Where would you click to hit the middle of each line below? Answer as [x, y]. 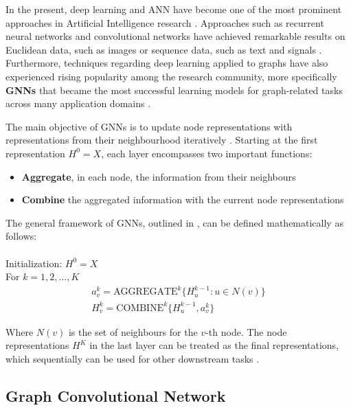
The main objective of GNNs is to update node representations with [149, 126]
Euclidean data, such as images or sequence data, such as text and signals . [164, 49]
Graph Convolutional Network [116, 395]
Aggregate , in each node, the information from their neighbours [159, 176]
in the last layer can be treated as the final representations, [214, 345]
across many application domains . [78, 103]
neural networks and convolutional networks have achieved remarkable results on [175, 36]
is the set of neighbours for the [133, 331]
